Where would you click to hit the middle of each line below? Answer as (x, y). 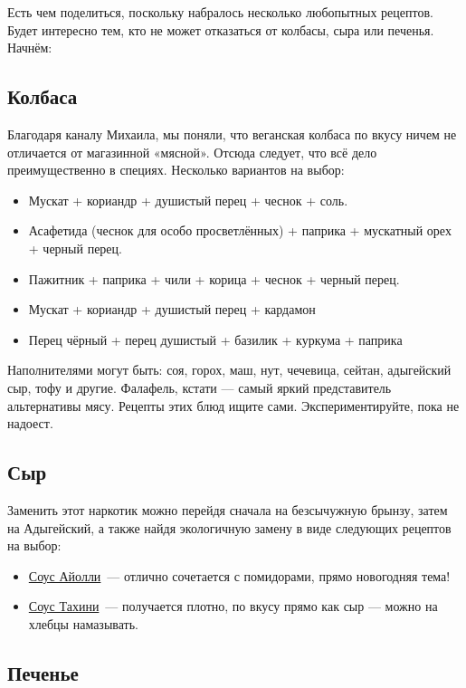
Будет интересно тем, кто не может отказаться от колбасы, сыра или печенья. (221, 29)
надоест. (30, 423)
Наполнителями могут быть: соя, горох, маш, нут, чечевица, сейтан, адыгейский (229, 370)
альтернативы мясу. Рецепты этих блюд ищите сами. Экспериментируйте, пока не (233, 405)
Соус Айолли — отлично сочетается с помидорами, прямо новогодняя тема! (239, 575)
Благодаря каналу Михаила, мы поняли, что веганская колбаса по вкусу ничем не (232, 134)
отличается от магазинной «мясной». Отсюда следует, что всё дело (192, 152)
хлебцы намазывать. (83, 623)
